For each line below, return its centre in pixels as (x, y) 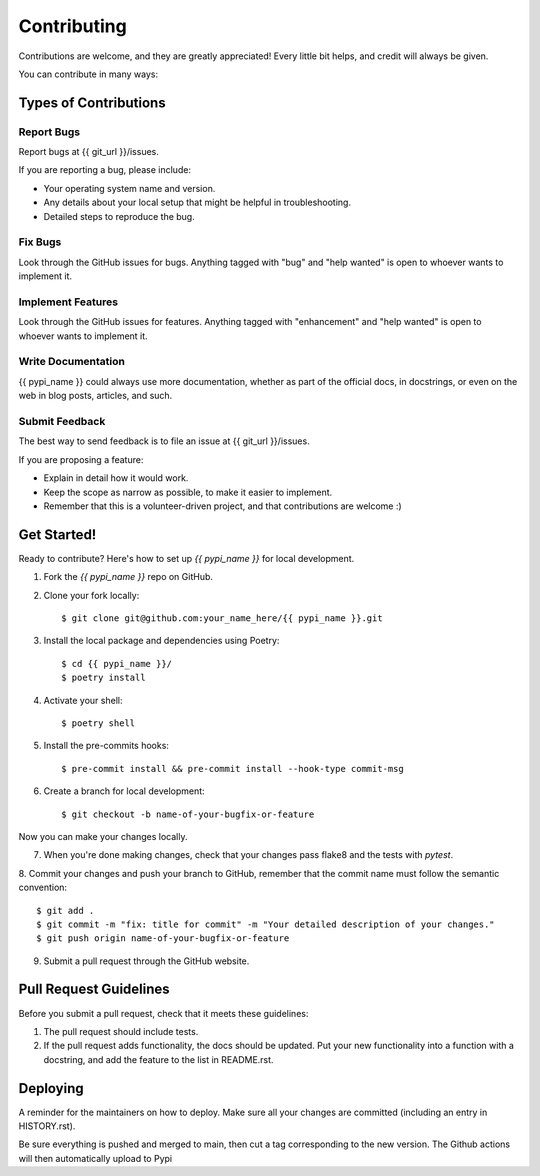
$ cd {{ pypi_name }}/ (117, 663)
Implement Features (68, 302)
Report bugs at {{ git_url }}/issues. (89, 152)
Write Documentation (71, 362)
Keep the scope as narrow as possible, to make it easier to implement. (188, 492)
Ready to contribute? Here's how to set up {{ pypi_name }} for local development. (186, 558)
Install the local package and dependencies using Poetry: (161, 641)
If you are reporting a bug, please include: (105, 170)
